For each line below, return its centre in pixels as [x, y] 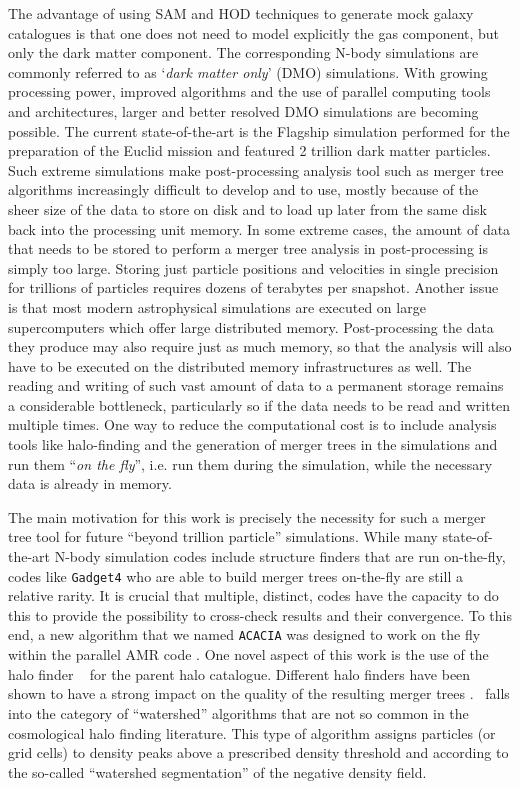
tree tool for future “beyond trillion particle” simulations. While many [223, 536]
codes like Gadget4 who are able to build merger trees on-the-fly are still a [235, 575]
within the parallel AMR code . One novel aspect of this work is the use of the [248, 654]
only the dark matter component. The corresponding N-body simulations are [243, 52]
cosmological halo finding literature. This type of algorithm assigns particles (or [252, 732]
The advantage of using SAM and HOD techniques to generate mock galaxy [241, 13]
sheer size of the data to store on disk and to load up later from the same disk [247, 208]
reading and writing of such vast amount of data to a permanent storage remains [256, 385]
